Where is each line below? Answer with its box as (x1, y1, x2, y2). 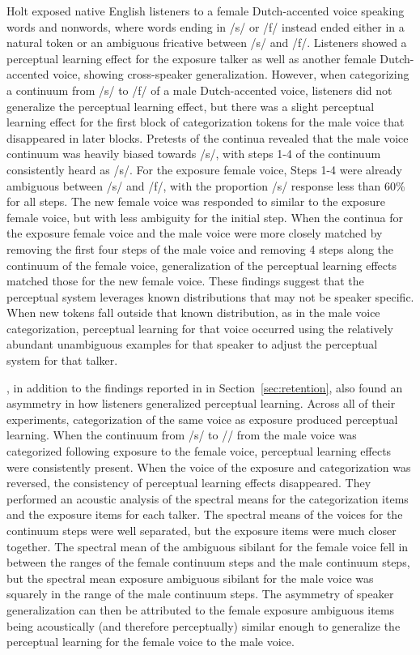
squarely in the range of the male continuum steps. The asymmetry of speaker (6, 585, 394, 602)
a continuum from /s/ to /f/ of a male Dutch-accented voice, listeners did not (6, 81, 392, 98)
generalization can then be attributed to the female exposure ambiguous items (6, 601, 395, 618)
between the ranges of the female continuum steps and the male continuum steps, (6, 554, 410, 571)
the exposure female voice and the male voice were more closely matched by (6, 225, 383, 242)
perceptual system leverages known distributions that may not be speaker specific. (6, 288, 414, 305)
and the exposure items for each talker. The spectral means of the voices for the (6, 506, 403, 523)
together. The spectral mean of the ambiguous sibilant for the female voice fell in (6, 537, 409, 554)
